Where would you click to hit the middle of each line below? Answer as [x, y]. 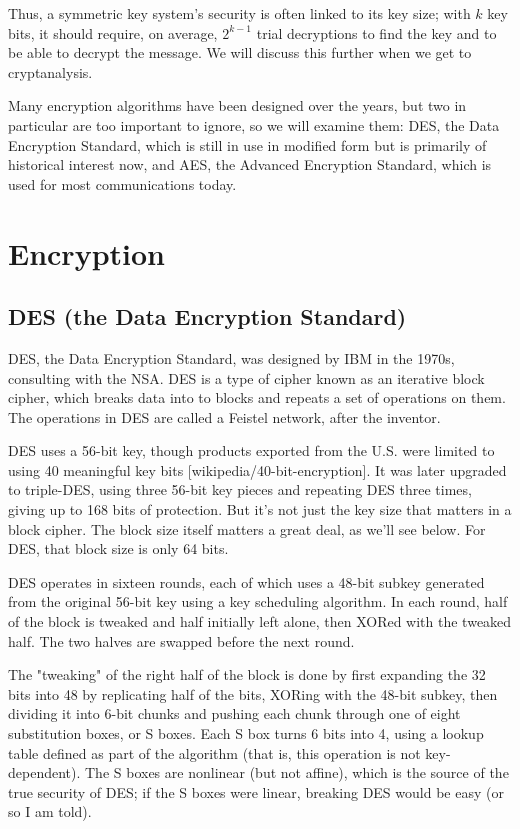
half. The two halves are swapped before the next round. [181, 640]
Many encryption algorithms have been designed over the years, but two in [237, 105]
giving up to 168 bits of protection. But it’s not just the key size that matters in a [260, 509]
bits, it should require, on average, [113, 32]
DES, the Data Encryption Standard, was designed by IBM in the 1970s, [231, 357]
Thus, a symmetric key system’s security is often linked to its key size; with [239, 13]
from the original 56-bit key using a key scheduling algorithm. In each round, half [258, 601]
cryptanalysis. [50, 71]
